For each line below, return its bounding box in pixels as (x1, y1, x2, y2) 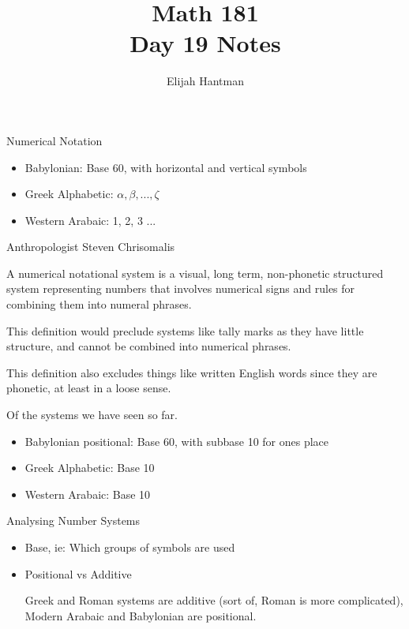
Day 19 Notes (129, 27, 281, 59)
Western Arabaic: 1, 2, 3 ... (24, 212, 156, 228)
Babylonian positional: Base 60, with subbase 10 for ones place (24, 432, 329, 449)
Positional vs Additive (24, 565, 132, 582)
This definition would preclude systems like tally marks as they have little (6, 322, 364, 339)
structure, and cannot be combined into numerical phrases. (6, 338, 291, 354)
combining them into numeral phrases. (6, 296, 192, 313)
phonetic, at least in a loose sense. (6, 380, 171, 396)
